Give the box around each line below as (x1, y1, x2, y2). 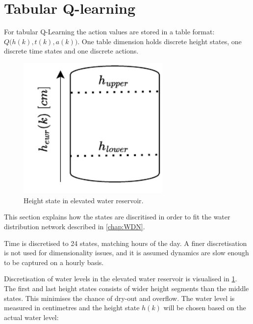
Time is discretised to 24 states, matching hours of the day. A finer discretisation (4, 238, 247, 248)
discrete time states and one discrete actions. (4, 46, 139, 56)
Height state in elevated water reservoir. (24, 195, 144, 205)
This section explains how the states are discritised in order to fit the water (4, 212, 230, 222)
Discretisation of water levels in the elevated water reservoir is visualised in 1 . (4, 273, 237, 284)
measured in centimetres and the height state (4, 302, 140, 313)
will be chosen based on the (163, 302, 246, 313)
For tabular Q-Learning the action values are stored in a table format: (4, 27, 215, 37)
